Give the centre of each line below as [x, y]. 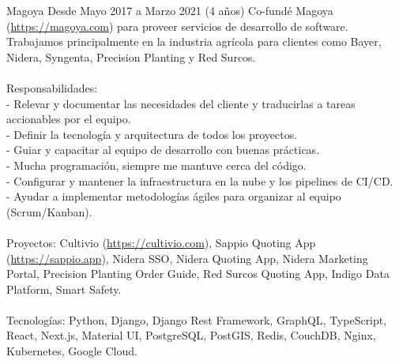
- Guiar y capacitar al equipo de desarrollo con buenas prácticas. [163, 150]
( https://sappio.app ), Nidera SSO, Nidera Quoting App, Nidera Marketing [187, 258]
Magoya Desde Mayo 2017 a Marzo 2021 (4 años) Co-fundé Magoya [170, 10]
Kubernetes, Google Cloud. [72, 351]
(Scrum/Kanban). [49, 211]
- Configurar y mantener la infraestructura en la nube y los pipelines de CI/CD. [200, 180]
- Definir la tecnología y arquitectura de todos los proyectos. [152, 134]
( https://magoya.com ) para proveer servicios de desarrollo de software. [177, 26]
